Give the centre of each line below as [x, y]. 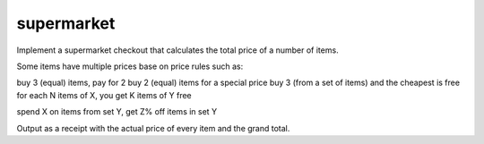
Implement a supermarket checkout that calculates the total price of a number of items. [178, 50]
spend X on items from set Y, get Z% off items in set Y [117, 112]
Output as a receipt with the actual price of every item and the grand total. [153, 128]
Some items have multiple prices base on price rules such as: [130, 66]
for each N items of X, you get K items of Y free [104, 95]
